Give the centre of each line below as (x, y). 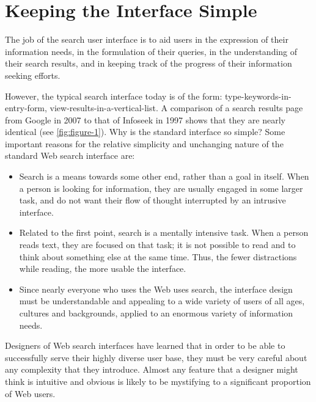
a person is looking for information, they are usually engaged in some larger (161, 188)
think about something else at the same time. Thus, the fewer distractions (158, 256)
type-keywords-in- (258, 96)
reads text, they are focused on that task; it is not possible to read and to (157, 245)
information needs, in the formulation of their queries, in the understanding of (151, 51)
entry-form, (26, 108)
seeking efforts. (33, 75)
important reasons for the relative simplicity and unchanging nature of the (144, 143)
